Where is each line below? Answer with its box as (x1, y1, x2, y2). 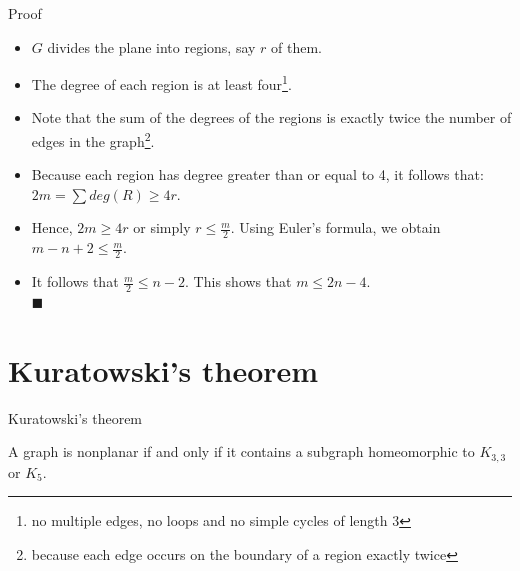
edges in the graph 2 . (31, 128, 155, 151)
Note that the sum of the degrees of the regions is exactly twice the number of (31, 107, 512, 128)
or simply (133, 217, 191, 238)
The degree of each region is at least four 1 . (31, 71, 292, 94)
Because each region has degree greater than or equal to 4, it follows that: (31, 164, 484, 185)
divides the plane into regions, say (47, 36, 256, 57)
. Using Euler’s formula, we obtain (230, 217, 441, 238)
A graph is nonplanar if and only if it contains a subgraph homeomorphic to (8, 441, 475, 462)
